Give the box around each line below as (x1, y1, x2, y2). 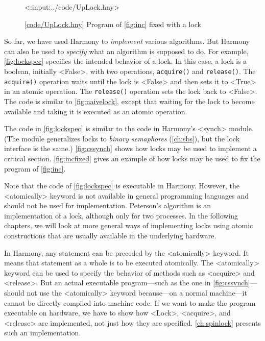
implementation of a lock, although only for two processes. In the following (4, 210, 238, 221)
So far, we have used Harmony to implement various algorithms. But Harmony (4, 36, 250, 46)
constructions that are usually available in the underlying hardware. (4, 230, 216, 241)
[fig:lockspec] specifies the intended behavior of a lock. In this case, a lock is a (4, 56, 247, 66)
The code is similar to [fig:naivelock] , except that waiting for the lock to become (4, 95, 255, 106)
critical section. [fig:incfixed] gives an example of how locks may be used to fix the (4, 153, 260, 163)
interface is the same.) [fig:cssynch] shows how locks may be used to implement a (4, 143, 257, 154)
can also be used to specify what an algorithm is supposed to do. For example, (4, 45, 249, 56)
